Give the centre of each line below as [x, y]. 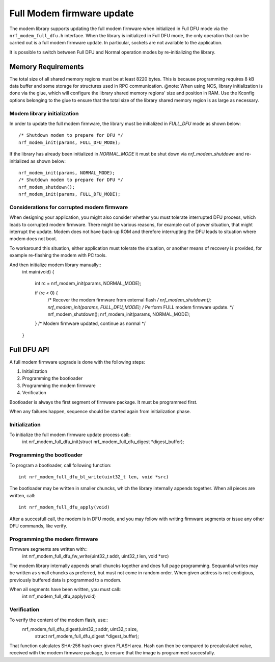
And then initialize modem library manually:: [55, 265]
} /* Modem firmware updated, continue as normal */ [90, 323]
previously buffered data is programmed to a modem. [65, 580]
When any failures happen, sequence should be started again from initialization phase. [100, 411]
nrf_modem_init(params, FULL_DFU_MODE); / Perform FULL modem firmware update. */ [141, 307]
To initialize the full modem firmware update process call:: [70, 435]
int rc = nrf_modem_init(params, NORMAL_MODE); [88, 284]
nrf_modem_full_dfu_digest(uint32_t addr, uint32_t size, [80, 629]
